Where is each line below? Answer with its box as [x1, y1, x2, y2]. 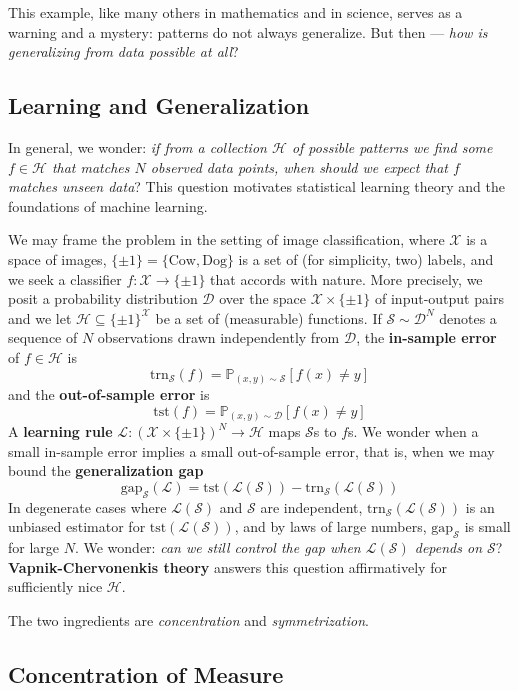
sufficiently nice [8, 576, 103, 597]
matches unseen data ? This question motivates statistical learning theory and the [8, 176, 505, 197]
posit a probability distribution [8, 288, 198, 309]
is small [464, 516, 511, 537]
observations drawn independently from [97, 327, 340, 348]
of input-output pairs [375, 288, 504, 309]
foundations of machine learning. [8, 195, 208, 216]
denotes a [439, 307, 497, 328]
